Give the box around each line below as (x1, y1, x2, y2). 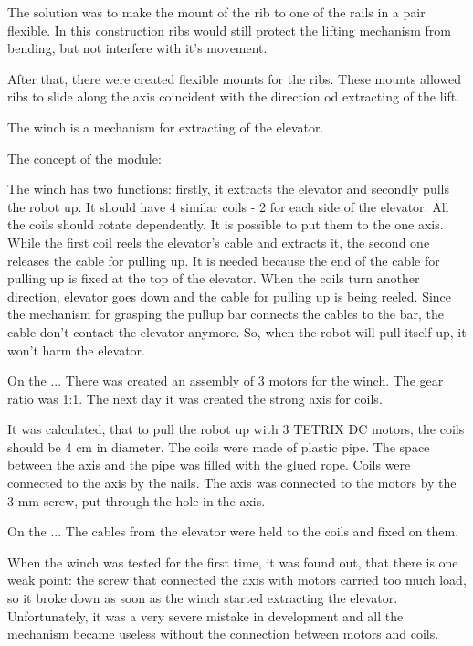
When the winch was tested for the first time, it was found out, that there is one (7, 552, 458, 571)
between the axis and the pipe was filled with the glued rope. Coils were (7, 455, 411, 474)
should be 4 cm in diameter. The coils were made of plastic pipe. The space (7, 437, 430, 456)
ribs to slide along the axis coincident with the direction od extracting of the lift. (7, 87, 460, 106)
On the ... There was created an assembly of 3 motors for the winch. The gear (7, 371, 444, 390)
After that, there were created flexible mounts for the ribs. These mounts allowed (7, 69, 462, 88)
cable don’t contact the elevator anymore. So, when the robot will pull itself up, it (7, 322, 467, 341)
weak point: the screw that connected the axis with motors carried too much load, (7, 570, 467, 589)
